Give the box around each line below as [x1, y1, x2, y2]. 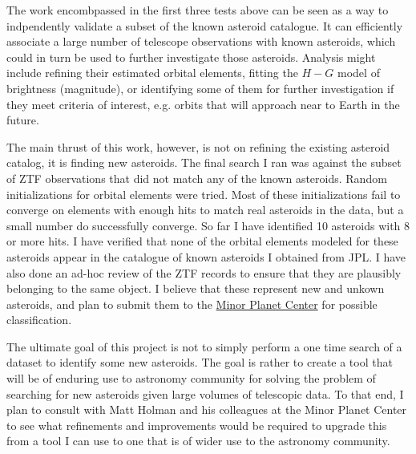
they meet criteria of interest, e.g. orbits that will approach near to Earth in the [6, 95, 400, 112]
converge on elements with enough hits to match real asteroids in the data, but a [6, 201, 404, 218]
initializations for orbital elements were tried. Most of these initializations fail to [6, 185, 401, 202]
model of [337, 64, 380, 81]
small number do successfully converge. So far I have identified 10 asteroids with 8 [6, 217, 410, 233]
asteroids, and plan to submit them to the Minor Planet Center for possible [6, 295, 378, 312]
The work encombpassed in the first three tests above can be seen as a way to [6, 2, 389, 18]
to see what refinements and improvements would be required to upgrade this [6, 416, 387, 433]
